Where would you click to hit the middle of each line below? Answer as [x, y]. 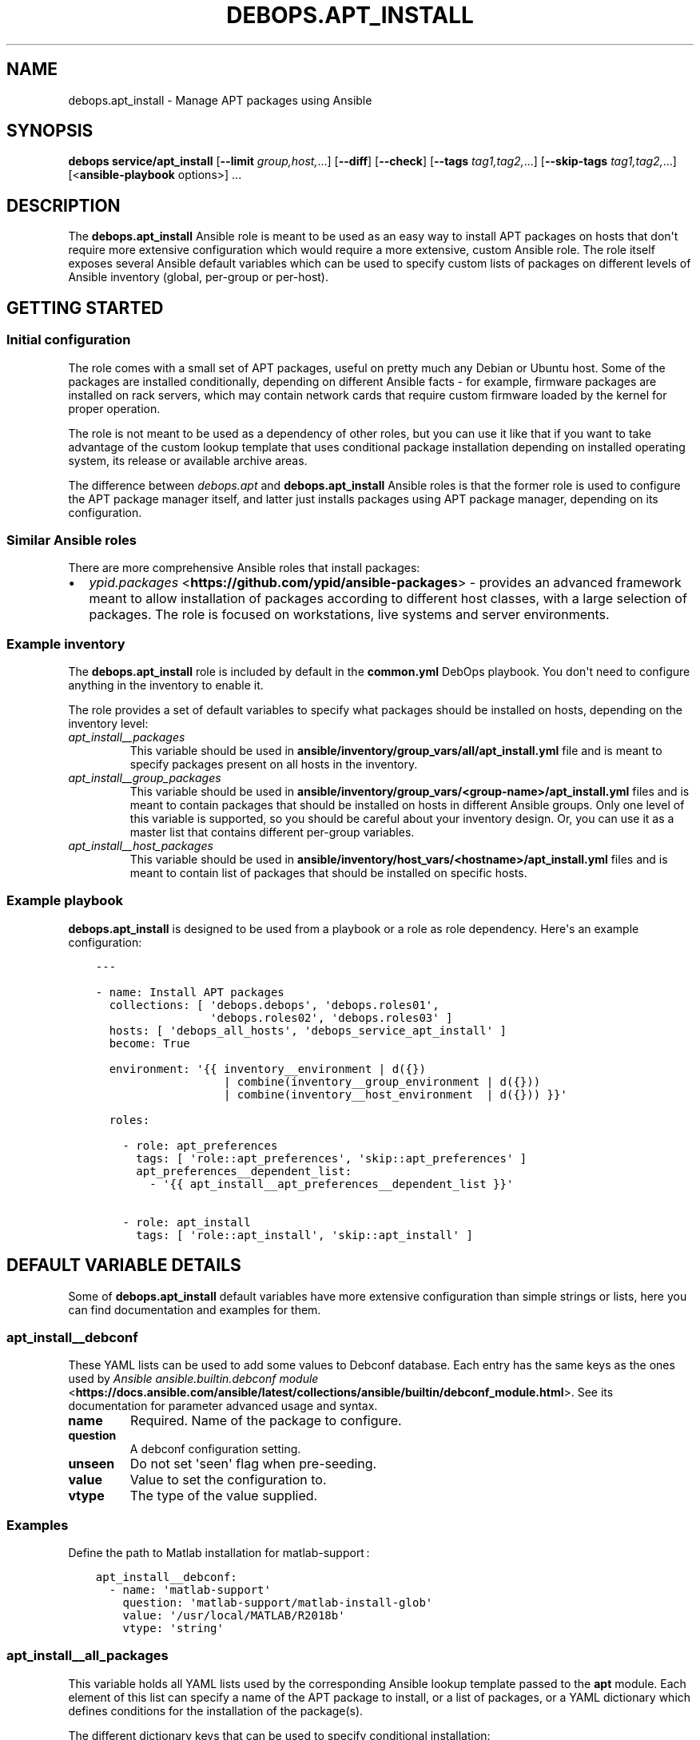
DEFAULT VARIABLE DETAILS [124, 1265]
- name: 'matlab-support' [190, 1590]
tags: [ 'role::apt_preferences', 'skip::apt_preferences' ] [332, 1158]
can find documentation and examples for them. [195, 1309]
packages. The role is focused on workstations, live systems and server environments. [349, 615]
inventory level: [108, 723]
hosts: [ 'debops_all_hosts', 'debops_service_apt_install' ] [308, 1030]
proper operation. [114, 408]
